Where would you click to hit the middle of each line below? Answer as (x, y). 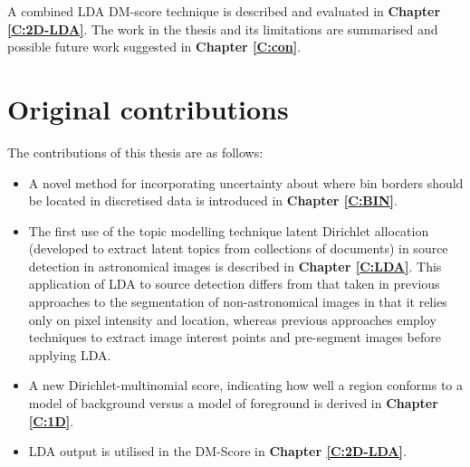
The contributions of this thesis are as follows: (135, 152)
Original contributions (148, 108)
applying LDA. (70, 354)
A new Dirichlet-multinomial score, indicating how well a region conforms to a (246, 385)
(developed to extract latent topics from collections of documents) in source (238, 248)
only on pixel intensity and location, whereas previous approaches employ (232, 319)
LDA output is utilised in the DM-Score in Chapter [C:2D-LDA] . (217, 451)
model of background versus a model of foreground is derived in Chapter (233, 403)
